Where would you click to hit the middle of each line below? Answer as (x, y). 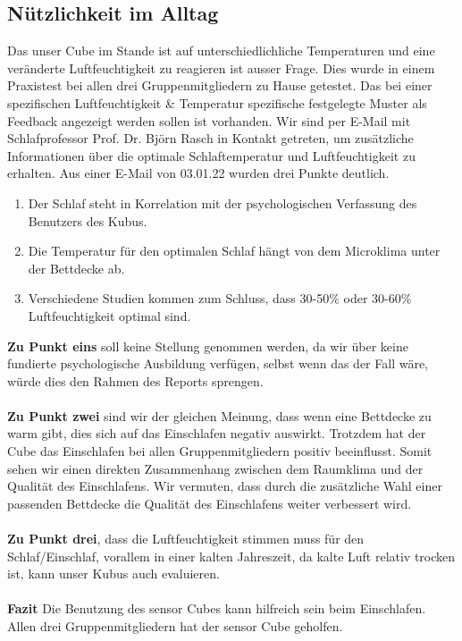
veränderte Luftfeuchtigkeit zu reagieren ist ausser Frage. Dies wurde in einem (221, 67)
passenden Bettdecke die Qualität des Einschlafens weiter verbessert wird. (210, 503)
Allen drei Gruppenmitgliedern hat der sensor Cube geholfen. (175, 626)
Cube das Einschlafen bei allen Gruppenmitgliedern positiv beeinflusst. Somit (220, 451)
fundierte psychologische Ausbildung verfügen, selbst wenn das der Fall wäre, (218, 363)
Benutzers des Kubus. (88, 220)
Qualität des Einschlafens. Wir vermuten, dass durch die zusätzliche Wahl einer (225, 486)
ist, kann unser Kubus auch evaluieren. (113, 574)
